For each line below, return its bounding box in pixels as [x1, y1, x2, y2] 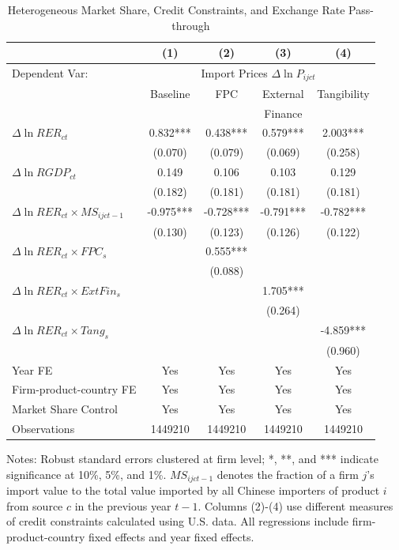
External [262, 85, 304, 101]
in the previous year [74, 497, 171, 514]
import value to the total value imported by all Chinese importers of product [6, 482, 380, 499]
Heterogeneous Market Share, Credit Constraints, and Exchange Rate [7, 2, 345, 17]
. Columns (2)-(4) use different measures [198, 497, 393, 514]
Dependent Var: [12, 65, 88, 81]
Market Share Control [12, 401, 118, 417]
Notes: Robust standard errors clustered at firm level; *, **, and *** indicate [6, 450, 378, 467]
